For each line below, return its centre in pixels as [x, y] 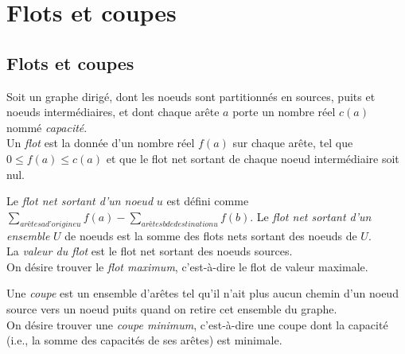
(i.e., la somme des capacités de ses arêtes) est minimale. [144, 340]
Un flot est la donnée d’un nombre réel [101, 143]
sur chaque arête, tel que [293, 143]
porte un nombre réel [284, 112]
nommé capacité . [47, 127]
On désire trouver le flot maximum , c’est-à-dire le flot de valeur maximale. [187, 266]
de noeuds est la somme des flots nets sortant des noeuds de [211, 235]
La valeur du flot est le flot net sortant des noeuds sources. [150, 251]
